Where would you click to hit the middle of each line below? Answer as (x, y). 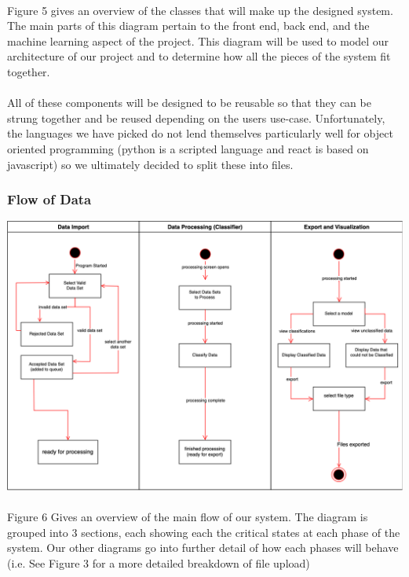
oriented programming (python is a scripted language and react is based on (188, 148)
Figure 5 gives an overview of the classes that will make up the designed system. (200, 10)
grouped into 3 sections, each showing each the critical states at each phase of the (204, 532)
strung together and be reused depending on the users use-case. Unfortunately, (196, 118)
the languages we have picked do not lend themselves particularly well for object (200, 133)
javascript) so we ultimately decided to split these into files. (150, 164)
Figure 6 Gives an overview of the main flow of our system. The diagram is (188, 517)
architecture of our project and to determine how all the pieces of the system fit (199, 56)
